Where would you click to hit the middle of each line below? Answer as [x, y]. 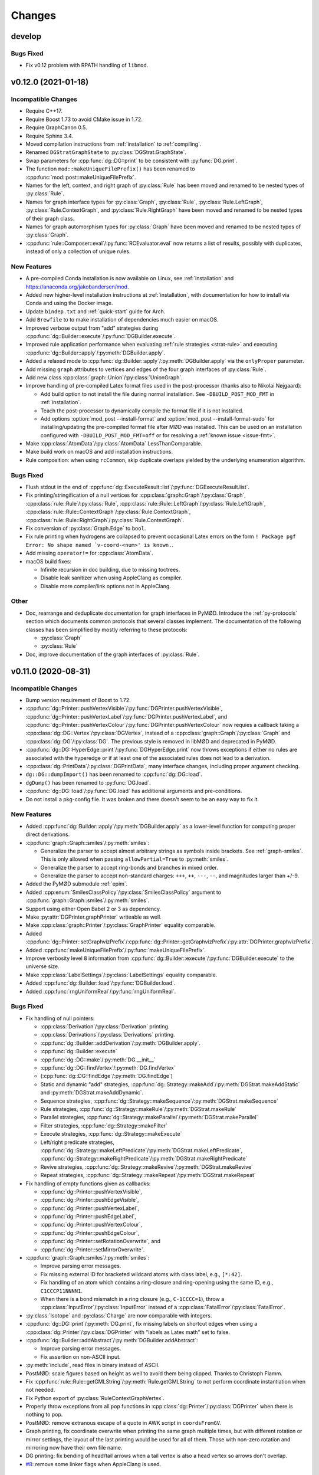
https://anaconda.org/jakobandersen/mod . [77, 287]
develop [26, 36]
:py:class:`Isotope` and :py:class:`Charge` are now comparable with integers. [119, 1315]
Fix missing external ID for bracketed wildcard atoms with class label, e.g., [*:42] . [141, 1274]
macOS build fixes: [49, 561]
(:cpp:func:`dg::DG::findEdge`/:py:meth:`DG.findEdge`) [107, 1076]
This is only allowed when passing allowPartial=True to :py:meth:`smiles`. [134, 859]
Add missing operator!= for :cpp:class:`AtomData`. [89, 553]
